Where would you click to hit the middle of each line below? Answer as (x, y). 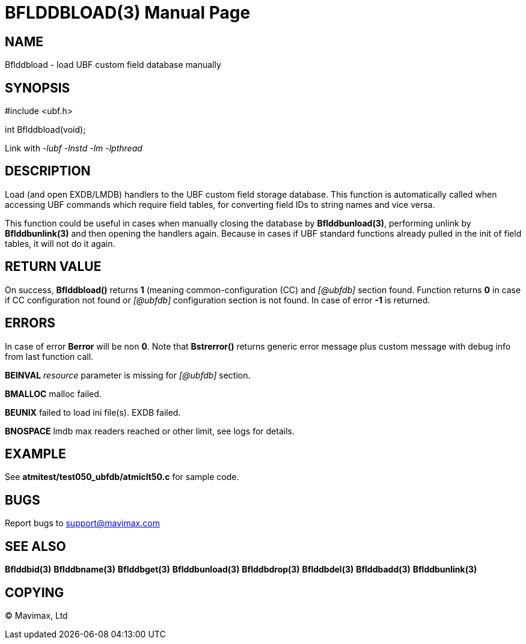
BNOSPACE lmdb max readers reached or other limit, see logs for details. (150, 431)
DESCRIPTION (48, 171)
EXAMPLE (35, 454)
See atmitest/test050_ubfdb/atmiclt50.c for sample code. (122, 477)
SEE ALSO (35, 546)
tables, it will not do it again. (60, 243)
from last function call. (49, 356)
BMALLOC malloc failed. (53, 393)
